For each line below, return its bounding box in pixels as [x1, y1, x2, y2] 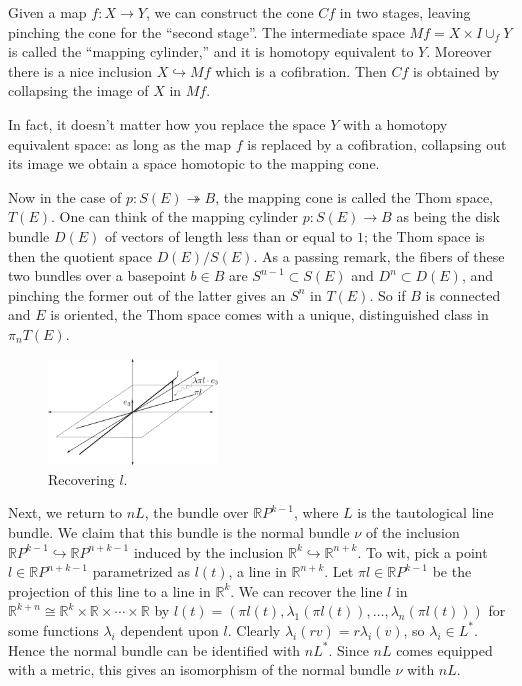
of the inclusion [365, 521, 460, 542]
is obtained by [413, 60, 500, 81]
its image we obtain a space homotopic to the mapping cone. [8, 153, 380, 174]
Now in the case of [8, 186, 122, 207]
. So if [369, 284, 406, 305]
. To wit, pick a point [357, 541, 488, 562]
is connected [425, 284, 501, 305]
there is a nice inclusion [8, 60, 153, 81]
